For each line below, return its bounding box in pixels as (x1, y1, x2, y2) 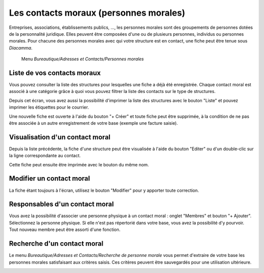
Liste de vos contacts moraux (9, 68, 101, 77)
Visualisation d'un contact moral (9, 133, 111, 141)
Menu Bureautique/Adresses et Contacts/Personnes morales (21, 56, 144, 62)
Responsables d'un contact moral (9, 200, 114, 208)
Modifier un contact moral (9, 174, 90, 183)
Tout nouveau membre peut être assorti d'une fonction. (9, 227, 121, 232)
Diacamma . (9, 45, 33, 51)
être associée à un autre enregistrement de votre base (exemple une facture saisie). (9, 120, 178, 126)
